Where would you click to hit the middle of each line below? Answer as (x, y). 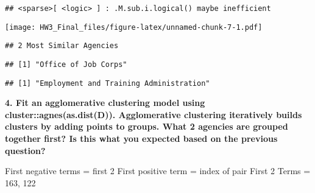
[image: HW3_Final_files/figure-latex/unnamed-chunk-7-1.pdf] (134, 27)
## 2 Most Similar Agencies (62, 46)
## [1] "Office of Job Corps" (66, 64)
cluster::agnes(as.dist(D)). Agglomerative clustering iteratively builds (154, 114)
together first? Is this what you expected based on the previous (141, 139)
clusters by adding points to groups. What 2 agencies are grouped (147, 126)
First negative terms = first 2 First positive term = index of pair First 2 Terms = (158, 171)
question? (25, 150)
